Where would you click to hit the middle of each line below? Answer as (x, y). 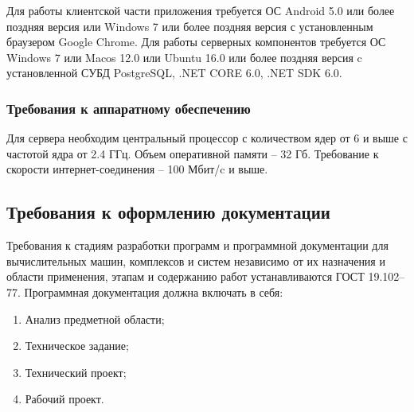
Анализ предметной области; (95, 319)
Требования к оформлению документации (168, 212)
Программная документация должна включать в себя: (154, 292)
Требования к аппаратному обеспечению (129, 108)
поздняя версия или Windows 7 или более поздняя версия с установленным (190, 26)
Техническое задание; (77, 346)
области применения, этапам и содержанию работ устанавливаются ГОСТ (186, 276)
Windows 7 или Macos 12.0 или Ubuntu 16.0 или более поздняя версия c (184, 57)
